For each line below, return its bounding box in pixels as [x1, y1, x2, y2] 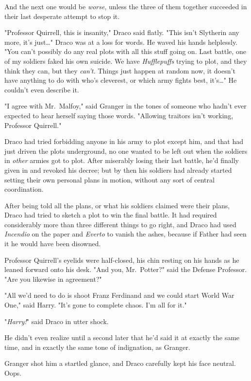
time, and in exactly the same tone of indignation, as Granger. [4, 342, 190, 352]
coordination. [4, 184, 44, 194]
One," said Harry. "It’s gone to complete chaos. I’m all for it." [4, 300, 187, 310]
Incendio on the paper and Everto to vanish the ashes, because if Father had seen [4, 229, 247, 239]
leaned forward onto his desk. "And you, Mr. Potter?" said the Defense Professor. [4, 264, 247, 274]
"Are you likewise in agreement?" [4, 273, 102, 284]
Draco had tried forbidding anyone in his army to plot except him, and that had [4, 136, 244, 146]
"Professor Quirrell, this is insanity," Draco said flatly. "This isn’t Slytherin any [4, 27, 239, 37]
